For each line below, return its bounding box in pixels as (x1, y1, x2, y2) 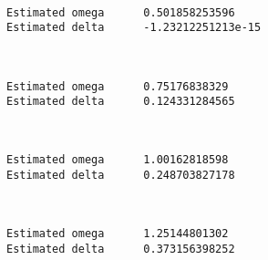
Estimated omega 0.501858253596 (6, 5, 235, 19)
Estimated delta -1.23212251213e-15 (6, 21, 262, 35)
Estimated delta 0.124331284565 (6, 95, 235, 109)
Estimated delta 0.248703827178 (6, 169, 235, 182)
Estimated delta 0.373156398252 (6, 242, 235, 255)
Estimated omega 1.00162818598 (6, 153, 229, 167)
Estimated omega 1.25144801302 (6, 227, 229, 241)
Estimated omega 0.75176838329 (6, 79, 229, 93)
